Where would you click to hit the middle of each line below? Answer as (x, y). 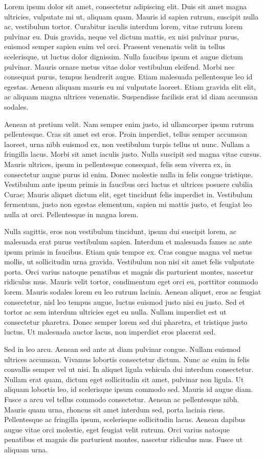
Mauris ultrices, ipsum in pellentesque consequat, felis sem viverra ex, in (118, 164)
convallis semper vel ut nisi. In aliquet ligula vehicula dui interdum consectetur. (129, 369)
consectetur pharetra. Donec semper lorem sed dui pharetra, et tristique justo (126, 321)
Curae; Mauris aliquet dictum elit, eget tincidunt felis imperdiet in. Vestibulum (128, 194)
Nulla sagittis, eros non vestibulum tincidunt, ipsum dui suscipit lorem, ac (120, 231)
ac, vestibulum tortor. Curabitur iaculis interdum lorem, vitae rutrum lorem (124, 26)
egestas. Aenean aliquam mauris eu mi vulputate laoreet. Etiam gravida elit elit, (130, 86)
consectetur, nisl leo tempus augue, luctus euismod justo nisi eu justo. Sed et (125, 301)
